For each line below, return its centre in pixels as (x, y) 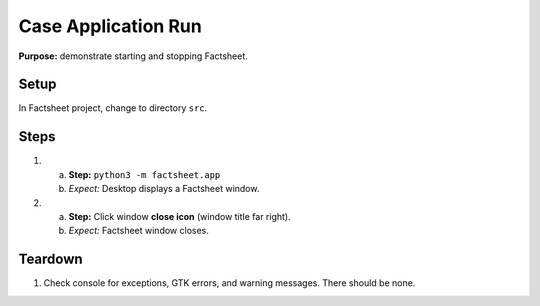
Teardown (51, 259)
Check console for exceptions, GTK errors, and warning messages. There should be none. (229, 283)
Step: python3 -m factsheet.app (144, 174)
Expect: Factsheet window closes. (139, 231)
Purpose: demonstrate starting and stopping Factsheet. (133, 56)
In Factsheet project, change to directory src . (113, 108)
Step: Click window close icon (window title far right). (179, 216)
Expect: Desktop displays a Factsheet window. (164, 189)
